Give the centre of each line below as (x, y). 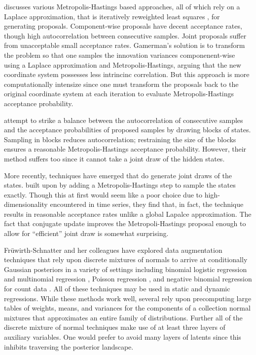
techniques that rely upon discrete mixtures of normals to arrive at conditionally (126, 259)
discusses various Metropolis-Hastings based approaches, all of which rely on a (122, 6)
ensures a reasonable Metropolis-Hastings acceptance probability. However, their (125, 149)
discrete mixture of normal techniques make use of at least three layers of (115, 327)
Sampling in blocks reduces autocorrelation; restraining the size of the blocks (120, 139)
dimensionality (26, 204)
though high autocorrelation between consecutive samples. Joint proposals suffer (125, 35)
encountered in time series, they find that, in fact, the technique (147, 204)
